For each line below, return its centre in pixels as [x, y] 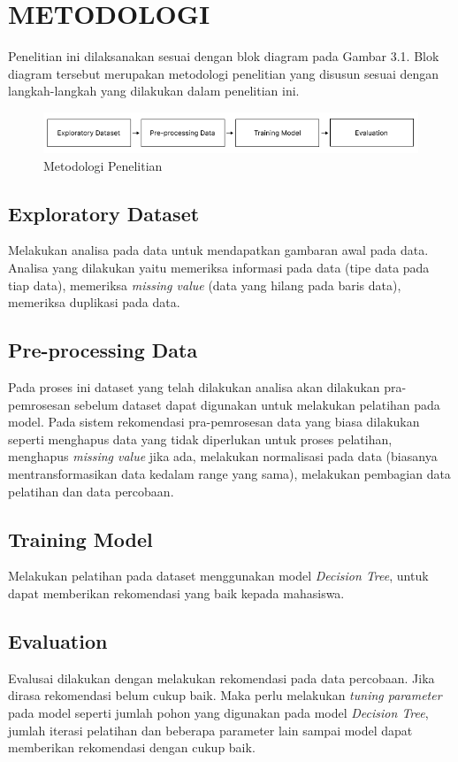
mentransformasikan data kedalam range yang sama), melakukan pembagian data [229, 473]
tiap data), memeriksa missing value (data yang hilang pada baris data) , [205, 285]
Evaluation [58, 640]
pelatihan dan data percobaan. [91, 491]
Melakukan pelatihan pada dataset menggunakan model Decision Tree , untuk [218, 576]
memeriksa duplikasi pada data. [94, 302]
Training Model [80, 539]
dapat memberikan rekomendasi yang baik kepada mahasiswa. [176, 593]
